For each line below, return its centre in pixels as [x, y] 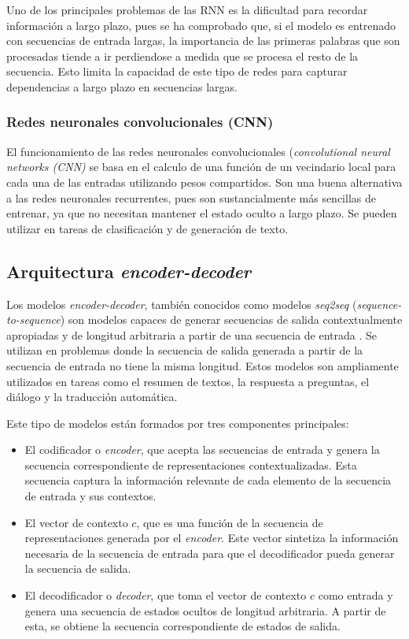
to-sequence [33, 319]
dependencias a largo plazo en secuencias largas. [122, 86]
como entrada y [356, 595]
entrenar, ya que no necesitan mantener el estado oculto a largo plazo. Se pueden [202, 213]
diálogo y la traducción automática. [92, 397]
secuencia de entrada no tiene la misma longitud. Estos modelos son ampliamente [203, 365]
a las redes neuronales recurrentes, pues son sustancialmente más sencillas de [191, 197]
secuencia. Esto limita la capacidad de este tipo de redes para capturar [177, 71]
